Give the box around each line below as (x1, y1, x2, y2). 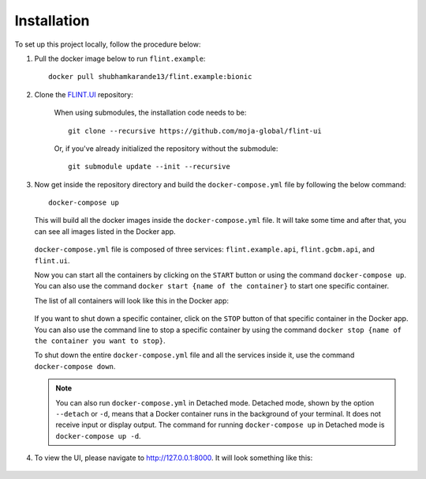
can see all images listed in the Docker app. (34, 226, 177, 236)
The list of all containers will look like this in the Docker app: (34, 296, 229, 305)
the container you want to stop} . (34, 336, 166, 345)
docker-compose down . (34, 361, 116, 371)
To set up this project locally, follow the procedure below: (14, 40, 201, 49)
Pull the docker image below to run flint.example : (34, 54, 206, 63)
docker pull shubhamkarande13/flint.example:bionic (48, 72, 252, 81)
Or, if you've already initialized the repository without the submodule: (54, 143, 278, 153)
